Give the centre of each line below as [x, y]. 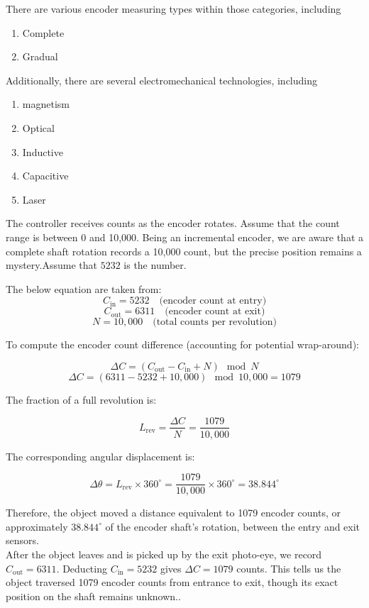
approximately [37, 526]
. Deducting [82, 568]
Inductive [43, 151]
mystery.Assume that [51, 265]
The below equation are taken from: [84, 288]
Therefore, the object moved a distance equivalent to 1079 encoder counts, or [173, 513]
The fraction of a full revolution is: [81, 399]
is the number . [155, 265]
